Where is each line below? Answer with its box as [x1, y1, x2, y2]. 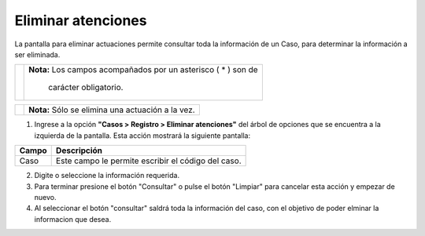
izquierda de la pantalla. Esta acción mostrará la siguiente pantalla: [34, 130, 251, 140]
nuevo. [34, 192, 57, 202]
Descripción [55, 145, 102, 156]
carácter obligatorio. [48, 82, 124, 93]
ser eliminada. [14, 49, 61, 59]
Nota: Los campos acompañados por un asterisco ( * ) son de [28, 64, 259, 75]
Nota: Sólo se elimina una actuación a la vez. [28, 104, 196, 115]
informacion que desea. [34, 214, 112, 223]
